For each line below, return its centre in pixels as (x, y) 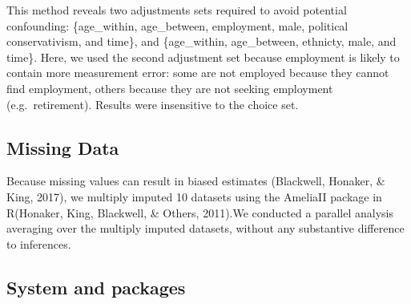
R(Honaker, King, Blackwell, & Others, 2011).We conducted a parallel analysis (200, 212)
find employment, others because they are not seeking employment (170, 88)
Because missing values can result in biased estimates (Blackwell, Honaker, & (196, 181)
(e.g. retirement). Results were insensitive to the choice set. (153, 104)
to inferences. (39, 243)
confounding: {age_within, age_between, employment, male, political (177, 25)
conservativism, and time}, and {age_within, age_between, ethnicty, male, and (201, 41)
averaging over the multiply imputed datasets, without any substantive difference (205, 228)
